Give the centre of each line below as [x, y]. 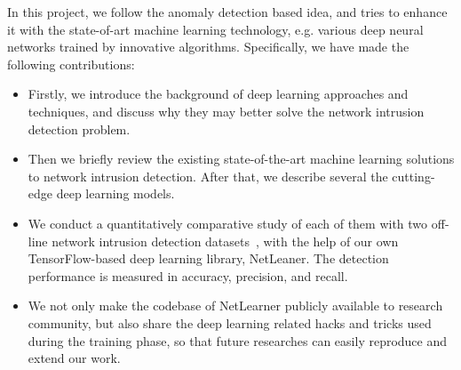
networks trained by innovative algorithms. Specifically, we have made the [208, 47]
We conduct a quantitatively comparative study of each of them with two [228, 223]
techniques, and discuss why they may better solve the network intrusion [226, 111]
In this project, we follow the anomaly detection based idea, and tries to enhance [227, 12]
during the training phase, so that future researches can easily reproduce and [238, 340]
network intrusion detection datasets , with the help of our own [225, 241]
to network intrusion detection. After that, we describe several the [208, 176]
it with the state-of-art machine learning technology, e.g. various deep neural [215, 29]
